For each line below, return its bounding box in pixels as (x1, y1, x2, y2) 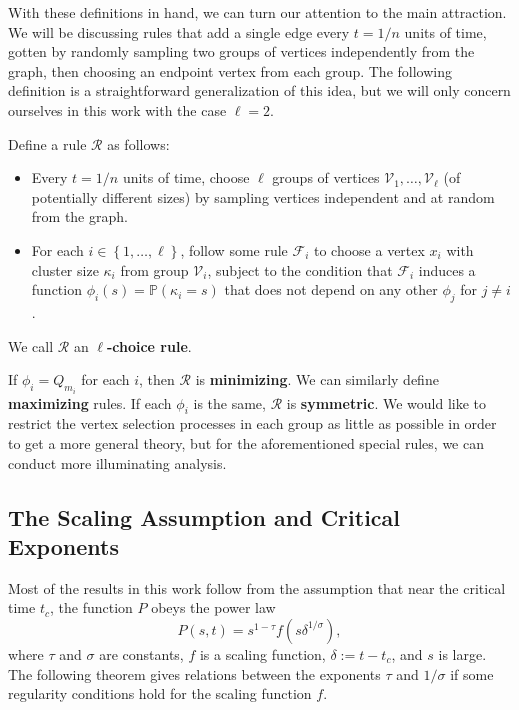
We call (8, 335, 54, 356)
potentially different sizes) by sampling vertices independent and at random (31, 186, 495, 207)
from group (120, 259, 189, 280)
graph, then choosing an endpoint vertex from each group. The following (8, 60, 452, 81)
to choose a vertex (313, 239, 425, 260)
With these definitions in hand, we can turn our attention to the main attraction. (8, 2, 507, 22)
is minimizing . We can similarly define (195, 369, 439, 390)
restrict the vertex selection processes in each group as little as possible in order (8, 413, 497, 434)
